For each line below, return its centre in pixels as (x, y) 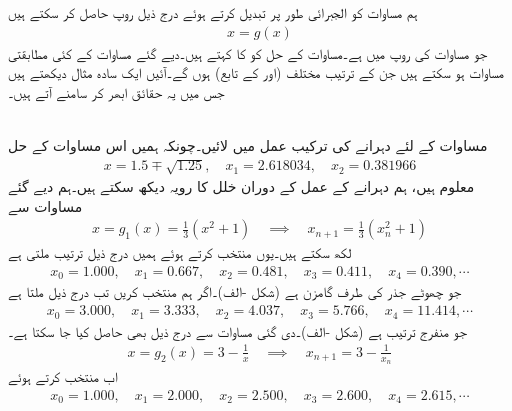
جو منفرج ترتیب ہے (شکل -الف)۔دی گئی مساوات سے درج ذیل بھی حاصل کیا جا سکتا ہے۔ (237, 330)
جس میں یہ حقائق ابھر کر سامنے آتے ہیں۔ (116, 91)
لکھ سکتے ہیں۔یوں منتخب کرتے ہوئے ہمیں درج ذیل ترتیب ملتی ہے (180, 252)
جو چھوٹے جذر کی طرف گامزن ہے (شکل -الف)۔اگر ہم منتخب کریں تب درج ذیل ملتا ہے (235, 291)
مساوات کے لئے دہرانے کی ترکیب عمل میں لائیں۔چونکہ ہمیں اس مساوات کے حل (248, 145)
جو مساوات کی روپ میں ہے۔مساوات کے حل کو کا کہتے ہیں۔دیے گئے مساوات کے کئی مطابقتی (248, 52)
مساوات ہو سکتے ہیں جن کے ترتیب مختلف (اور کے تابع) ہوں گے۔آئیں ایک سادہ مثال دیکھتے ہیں (256, 72)
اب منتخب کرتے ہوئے (63, 375)
